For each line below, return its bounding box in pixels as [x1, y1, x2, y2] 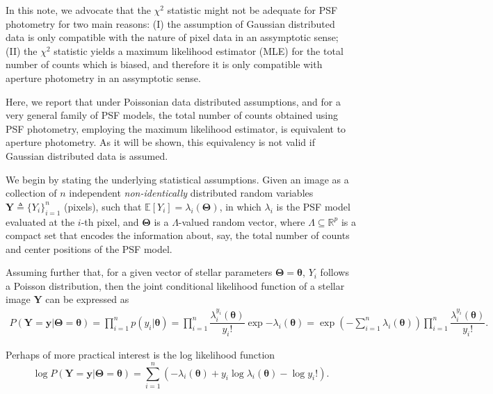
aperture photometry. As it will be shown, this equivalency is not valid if [6, 135, 315, 149]
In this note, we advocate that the [6, 3, 151, 17]
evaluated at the [6, 214, 75, 229]
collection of [6, 186, 57, 200]
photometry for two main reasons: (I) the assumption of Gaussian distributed [6, 16, 335, 31]
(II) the [6, 43, 38, 58]
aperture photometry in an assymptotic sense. [6, 70, 201, 85]
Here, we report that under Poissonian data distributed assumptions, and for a [6, 94, 341, 108]
